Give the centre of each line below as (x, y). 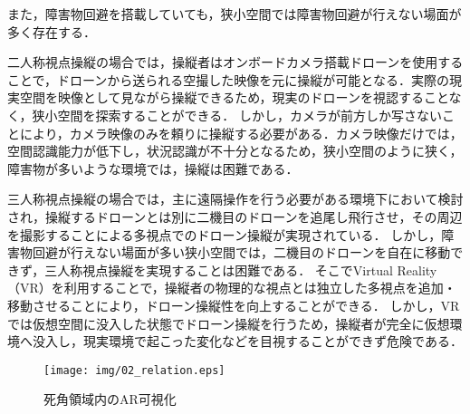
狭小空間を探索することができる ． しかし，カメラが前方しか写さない (237, 115)
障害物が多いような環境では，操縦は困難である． (153, 168)
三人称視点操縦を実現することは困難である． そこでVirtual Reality (241, 270)
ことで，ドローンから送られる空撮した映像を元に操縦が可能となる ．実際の (228, 79)
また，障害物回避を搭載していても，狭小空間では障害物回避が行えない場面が (235, 14)
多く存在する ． (52, 31)
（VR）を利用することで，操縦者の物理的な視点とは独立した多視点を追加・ (232, 288)
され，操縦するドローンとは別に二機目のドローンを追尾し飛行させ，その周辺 (235, 216)
